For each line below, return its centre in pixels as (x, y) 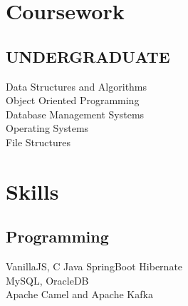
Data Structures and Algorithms (77, 86)
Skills (32, 191)
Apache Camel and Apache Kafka (79, 294)
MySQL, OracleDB (47, 280)
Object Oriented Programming (73, 100)
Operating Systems (47, 128)
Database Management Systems (75, 114)
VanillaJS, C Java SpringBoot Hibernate (94, 266)
